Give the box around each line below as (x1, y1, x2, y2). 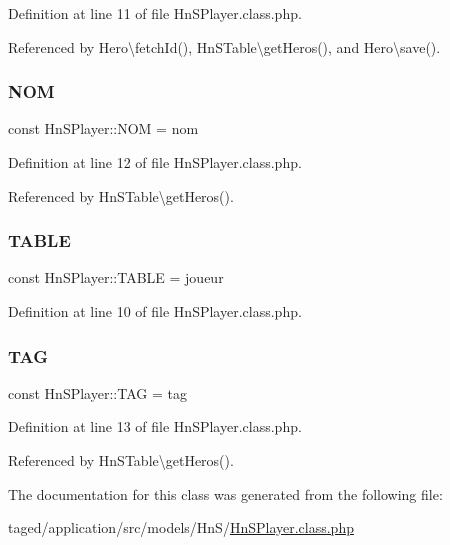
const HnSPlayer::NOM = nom (8, 118, 199, 139)
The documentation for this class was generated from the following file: (8, 483, 443, 504)
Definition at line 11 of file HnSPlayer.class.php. (8, 3, 302, 23)
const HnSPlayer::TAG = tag (8, 382, 187, 403)
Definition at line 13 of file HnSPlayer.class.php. (8, 416, 302, 437)
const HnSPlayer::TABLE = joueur (8, 267, 224, 288)
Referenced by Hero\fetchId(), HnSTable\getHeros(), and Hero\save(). (8, 36, 441, 57)
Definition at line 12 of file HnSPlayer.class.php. (8, 152, 302, 172)
